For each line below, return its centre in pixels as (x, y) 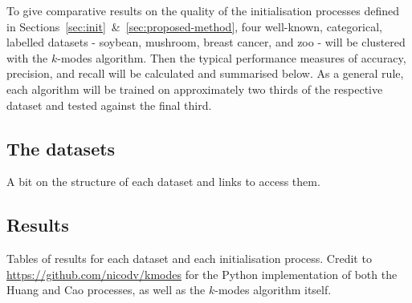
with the (27, 57)
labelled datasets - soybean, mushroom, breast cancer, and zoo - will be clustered (206, 42)
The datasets (61, 148)
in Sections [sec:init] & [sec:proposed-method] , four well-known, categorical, (194, 26)
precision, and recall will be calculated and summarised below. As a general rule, (205, 73)
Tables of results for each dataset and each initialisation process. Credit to (189, 259)
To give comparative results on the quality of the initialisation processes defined (203, 10)
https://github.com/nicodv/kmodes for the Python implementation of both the (202, 274)
